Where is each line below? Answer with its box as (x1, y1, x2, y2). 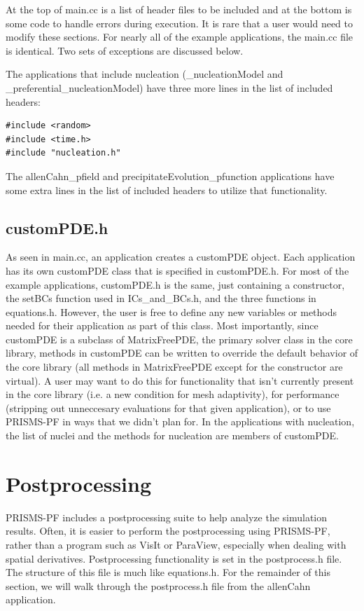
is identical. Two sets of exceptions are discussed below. (6, 43, 244, 57)
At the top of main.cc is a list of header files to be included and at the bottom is (6, 2, 352, 16)
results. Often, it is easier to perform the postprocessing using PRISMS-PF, (6, 523, 330, 538)
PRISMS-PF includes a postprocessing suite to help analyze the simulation (6, 509, 328, 524)
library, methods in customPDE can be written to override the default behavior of (6, 345, 358, 360)
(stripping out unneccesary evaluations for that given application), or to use (6, 400, 331, 415)
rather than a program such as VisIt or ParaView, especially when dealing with (6, 537, 346, 551)
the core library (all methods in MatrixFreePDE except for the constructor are (6, 359, 343, 374)
